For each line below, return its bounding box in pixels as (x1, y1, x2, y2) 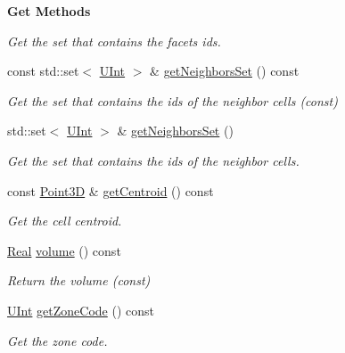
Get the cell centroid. (7, 211, 122, 230)
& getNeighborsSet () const (150, 62, 300, 80)
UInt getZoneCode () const (7, 300, 154, 319)
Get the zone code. (7, 331, 108, 349)
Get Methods (7, 2, 91, 20)
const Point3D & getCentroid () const (7, 181, 214, 200)
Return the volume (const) (7, 271, 151, 290)
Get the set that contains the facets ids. (7, 31, 221, 50)
